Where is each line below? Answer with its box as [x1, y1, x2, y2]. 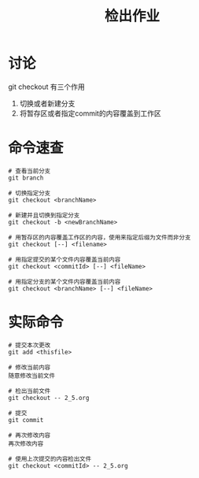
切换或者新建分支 [19, 98, 76, 108]
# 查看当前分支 [8, 167, 51, 175]
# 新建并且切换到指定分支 [8, 211, 80, 219]
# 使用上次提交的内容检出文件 [8, 454, 92, 463]
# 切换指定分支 [8, 189, 51, 197]
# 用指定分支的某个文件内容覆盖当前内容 [8, 277, 121, 286]
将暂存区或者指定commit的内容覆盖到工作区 [19, 108, 161, 118]
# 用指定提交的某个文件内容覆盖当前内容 [8, 255, 121, 264]
